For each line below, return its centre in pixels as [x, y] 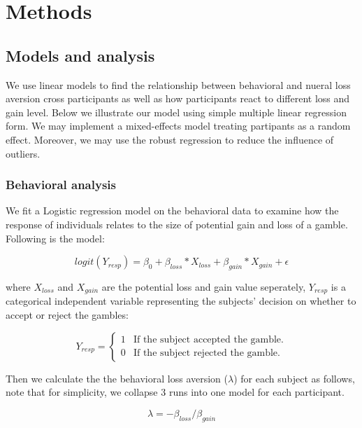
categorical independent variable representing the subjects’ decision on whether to [181, 301]
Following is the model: [55, 238]
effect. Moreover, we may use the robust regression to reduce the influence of [170, 139]
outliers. [23, 153]
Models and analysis [80, 55]
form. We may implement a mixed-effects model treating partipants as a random [178, 126]
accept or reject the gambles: [67, 314]
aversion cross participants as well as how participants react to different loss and [178, 98]
